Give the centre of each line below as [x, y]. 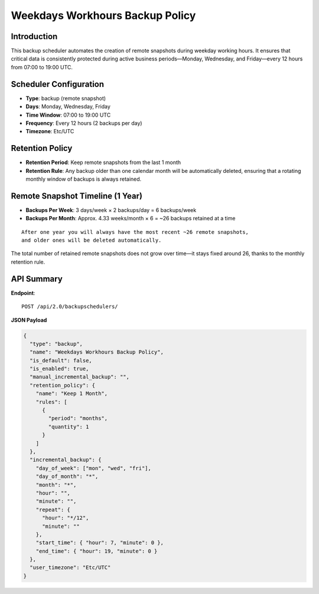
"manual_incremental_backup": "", [80, 377]
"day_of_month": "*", [67, 476]
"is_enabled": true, [59, 369]
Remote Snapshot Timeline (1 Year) [77, 196]
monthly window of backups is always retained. [84, 179]
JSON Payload [29, 320]
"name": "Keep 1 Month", [72, 394]
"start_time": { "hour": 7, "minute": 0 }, [100, 543]
